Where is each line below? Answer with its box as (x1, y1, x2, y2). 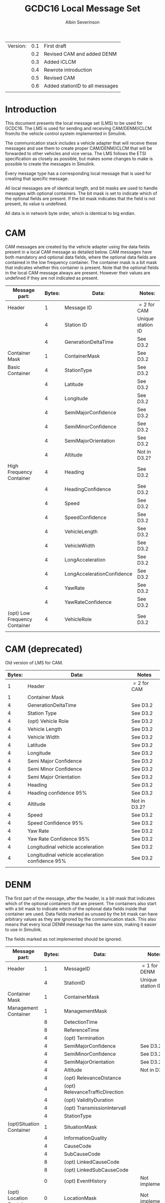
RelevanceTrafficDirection (64, 1088, 124, 1095)
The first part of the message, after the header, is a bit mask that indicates (5, 895, 155, 901)
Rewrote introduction (44, 66, 92, 73)
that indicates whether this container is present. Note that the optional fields (5, 265, 159, 270)
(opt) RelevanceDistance (64, 1074, 121, 1081)
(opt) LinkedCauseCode (64, 1158, 119, 1165)
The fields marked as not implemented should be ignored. (5, 936, 122, 942)
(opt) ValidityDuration (64, 1096, 114, 1103)
